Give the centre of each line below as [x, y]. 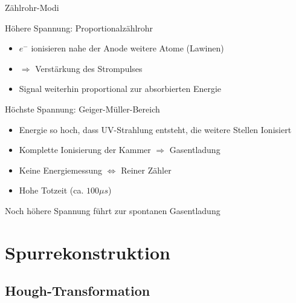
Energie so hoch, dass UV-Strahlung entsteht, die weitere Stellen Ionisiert [155, 129]
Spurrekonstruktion [88, 252]
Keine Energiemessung [61, 170]
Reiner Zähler [146, 170]
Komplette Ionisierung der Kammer [85, 150]
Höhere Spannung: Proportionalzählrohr [79, 28]
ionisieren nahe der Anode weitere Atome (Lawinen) [127, 48]
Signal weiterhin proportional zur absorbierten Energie [120, 89]
